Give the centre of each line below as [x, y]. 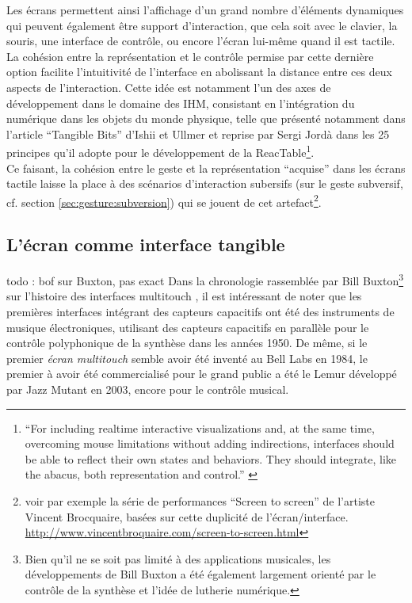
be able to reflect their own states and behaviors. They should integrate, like [211, 458]
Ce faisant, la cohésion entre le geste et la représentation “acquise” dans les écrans [206, 168]
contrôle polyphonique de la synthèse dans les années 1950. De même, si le [187, 343]
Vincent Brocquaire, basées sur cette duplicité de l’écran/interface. [187, 516]
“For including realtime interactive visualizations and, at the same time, [200, 427]
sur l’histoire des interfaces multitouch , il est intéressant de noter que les [184, 296]
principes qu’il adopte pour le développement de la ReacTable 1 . [160, 151]
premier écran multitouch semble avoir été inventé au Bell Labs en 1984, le [187, 358]
